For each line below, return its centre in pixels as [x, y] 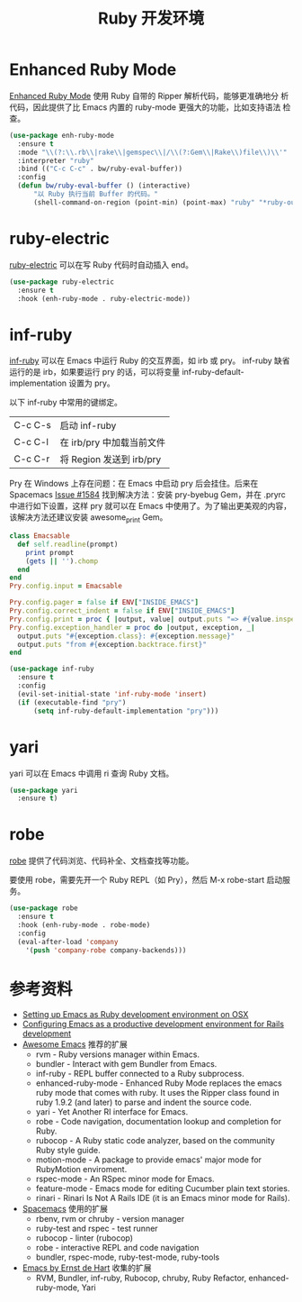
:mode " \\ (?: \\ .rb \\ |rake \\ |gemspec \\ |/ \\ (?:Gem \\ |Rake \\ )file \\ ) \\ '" [152, 152]
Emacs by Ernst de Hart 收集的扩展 [87, 1268]
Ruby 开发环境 [151, 18]
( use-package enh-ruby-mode [62, 135]
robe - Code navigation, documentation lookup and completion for [158, 1122]
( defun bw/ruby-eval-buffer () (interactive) [104, 186]
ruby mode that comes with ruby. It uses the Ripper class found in [158, 1093]
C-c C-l [31, 442]
